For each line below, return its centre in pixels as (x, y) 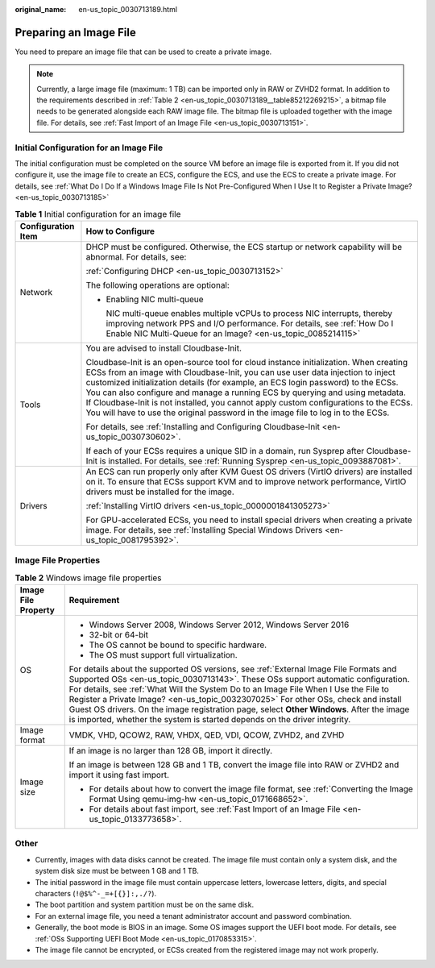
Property (37, 610)
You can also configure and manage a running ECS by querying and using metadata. (246, 393)
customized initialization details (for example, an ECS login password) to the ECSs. (242, 382)
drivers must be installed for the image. (160, 492)
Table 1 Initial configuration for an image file (98, 214)
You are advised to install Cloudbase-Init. (164, 348)
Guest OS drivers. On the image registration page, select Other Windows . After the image (239, 709)
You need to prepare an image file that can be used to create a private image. (143, 52)
